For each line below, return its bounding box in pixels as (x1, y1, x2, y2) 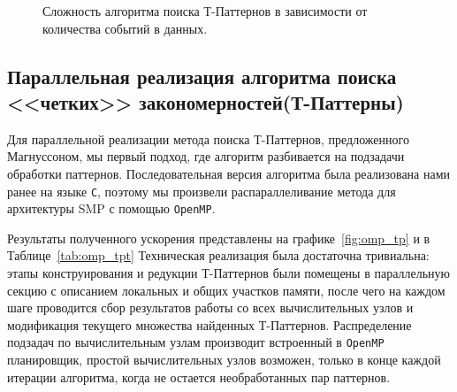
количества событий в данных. (42, 19, 208, 37)
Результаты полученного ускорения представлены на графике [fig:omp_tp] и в (7, 228, 430, 247)
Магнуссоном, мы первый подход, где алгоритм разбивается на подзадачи (7, 147, 405, 165)
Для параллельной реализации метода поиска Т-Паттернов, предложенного (7, 129, 409, 148)
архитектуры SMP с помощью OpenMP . (7, 199, 216, 218)
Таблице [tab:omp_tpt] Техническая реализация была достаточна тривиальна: (7, 246, 430, 265)
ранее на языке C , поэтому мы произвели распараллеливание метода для (7, 181, 396, 200)
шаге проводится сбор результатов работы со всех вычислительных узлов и (7, 298, 414, 317)
